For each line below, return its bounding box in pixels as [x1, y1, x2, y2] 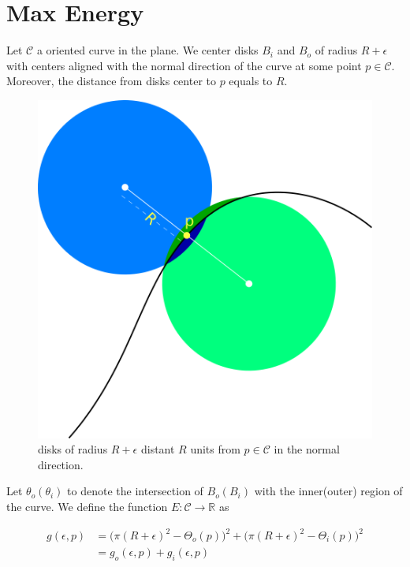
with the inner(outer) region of [254, 483, 403, 499]
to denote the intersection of [67, 483, 203, 499]
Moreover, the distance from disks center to [6, 73, 216, 89]
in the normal [274, 441, 340, 457]
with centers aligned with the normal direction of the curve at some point [6, 57, 362, 73]
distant [140, 441, 175, 457]
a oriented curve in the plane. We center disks [36, 42, 259, 58]
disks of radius [38, 441, 108, 457]
